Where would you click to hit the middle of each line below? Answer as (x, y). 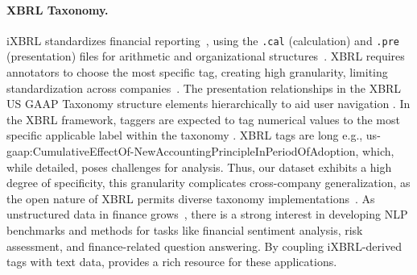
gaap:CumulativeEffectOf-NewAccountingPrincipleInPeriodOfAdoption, (183, 151)
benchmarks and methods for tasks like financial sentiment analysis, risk (185, 229)
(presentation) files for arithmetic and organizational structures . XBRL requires (206, 56)
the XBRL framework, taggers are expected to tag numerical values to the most (203, 119)
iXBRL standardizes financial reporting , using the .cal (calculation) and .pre (203, 40)
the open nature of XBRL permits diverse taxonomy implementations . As (191, 198)
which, (378, 151)
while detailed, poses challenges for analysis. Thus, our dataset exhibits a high (199, 167)
